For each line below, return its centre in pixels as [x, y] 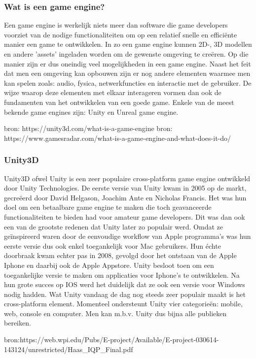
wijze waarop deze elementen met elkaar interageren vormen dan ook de [113, 92]
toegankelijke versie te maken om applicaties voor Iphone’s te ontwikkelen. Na [122, 275]
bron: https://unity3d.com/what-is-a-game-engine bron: [88, 128]
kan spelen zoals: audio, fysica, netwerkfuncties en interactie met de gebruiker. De [128, 82]
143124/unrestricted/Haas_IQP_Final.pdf [69, 349]
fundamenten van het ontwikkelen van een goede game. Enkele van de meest [119, 102]
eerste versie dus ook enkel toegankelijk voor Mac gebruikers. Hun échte [112, 245]
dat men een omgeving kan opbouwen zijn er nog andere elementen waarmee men [127, 73]
